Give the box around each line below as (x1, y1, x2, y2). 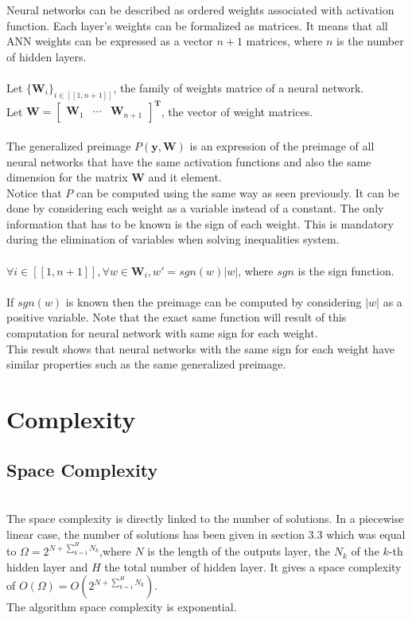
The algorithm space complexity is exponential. (6, 599, 237, 615)
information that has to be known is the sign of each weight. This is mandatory (6, 215, 394, 232)
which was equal (326, 525, 406, 542)
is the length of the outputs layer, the (147, 543, 331, 560)
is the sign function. (297, 262, 395, 279)
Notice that (6, 184, 62, 201)
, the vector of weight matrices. (161, 103, 313, 119)
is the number (336, 33, 404, 49)
